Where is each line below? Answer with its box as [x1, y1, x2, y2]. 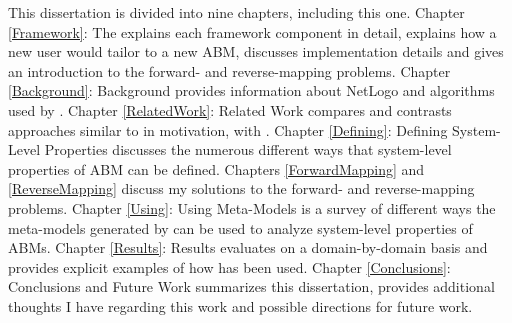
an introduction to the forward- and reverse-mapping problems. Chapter [8, 60, 451, 81]
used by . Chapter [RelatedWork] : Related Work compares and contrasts [8, 99, 452, 120]
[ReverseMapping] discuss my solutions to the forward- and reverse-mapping [8, 178, 475, 199]
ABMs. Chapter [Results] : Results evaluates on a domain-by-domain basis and [8, 237, 488, 258]
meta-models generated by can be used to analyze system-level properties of [8, 217, 473, 238]
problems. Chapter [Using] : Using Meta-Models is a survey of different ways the [8, 197, 496, 218]
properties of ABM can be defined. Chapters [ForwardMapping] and [8, 158, 425, 179]
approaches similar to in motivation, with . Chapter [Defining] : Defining [8, 119, 448, 140]
